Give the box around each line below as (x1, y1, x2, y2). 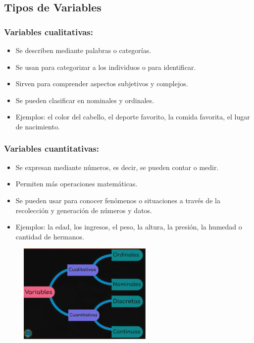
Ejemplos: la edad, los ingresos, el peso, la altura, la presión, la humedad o (15, 222, 242, 232)
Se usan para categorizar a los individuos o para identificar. (15, 61, 196, 72)
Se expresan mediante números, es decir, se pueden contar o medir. (15, 162, 219, 172)
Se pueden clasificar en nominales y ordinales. (15, 95, 154, 105)
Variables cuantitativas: (4, 142, 99, 155)
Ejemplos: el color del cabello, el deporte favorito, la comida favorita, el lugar (15, 112, 250, 122)
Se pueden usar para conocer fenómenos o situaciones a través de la (15, 195, 220, 205)
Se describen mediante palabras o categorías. (15, 45, 152, 55)
